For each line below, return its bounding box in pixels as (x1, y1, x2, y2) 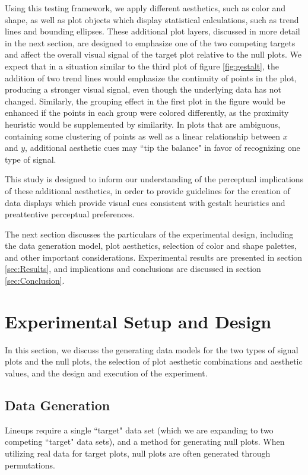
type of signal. (5, 153, 56, 165)
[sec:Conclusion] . (5, 274, 65, 287)
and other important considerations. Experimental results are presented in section (5, 251, 303, 263)
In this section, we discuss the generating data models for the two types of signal (5, 343, 299, 356)
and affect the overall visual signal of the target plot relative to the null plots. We (5, 48, 302, 61)
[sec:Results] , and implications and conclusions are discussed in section (5, 262, 261, 275)
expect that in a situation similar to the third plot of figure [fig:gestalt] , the (5, 59, 280, 72)
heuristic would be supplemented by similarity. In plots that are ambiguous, (5, 118, 281, 130)
